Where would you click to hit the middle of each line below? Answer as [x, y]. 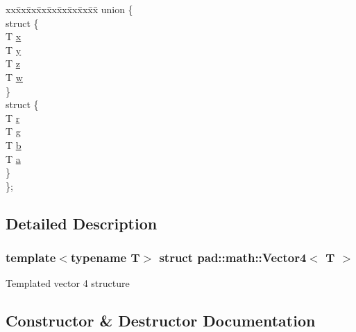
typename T [105, 257]
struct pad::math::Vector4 [233, 257]
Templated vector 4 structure [68, 283]
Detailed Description [82, 223]
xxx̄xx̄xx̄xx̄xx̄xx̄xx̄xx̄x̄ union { [69, 9]
